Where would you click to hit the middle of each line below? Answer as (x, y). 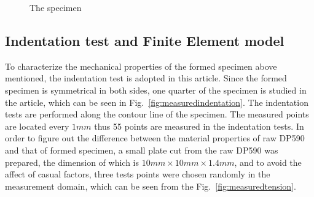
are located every (37, 126)
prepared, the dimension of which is (72, 162)
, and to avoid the (268, 162)
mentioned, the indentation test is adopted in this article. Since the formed (146, 78)
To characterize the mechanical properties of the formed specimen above (141, 66)
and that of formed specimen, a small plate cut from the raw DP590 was (142, 150)
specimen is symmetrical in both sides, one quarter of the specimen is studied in (156, 90)
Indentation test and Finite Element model (145, 40)
